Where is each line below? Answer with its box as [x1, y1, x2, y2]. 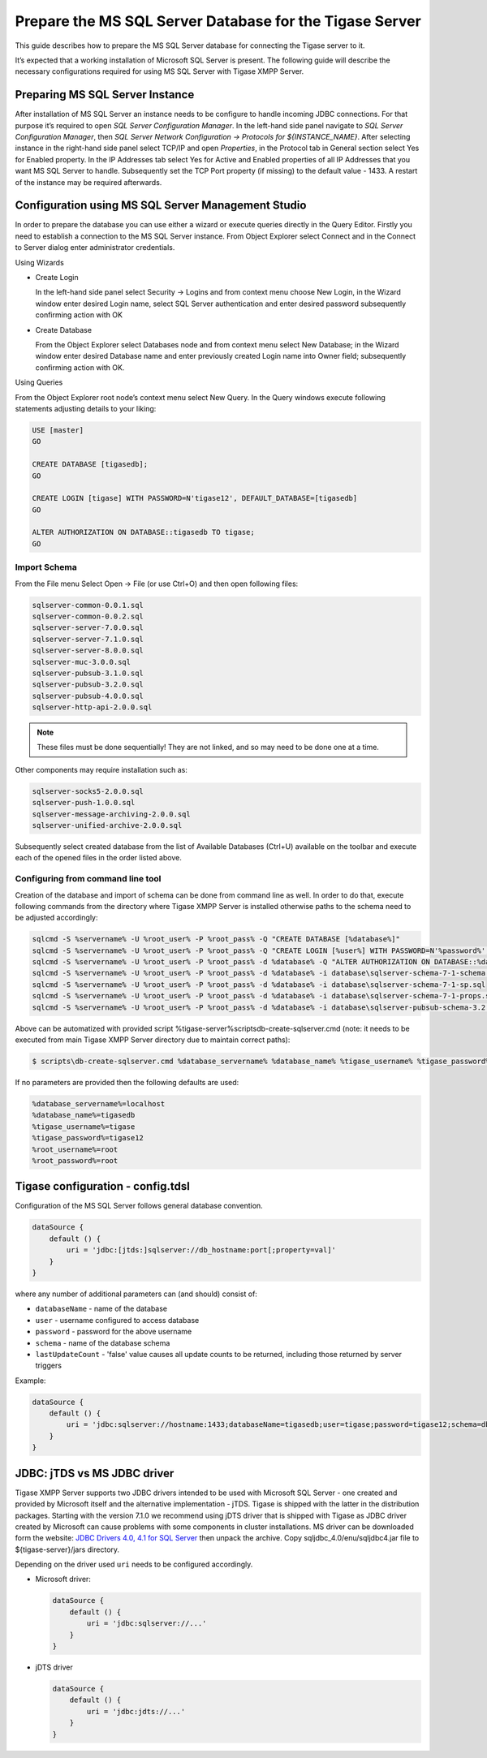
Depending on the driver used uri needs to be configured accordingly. [15, 1559, 253, 1570]
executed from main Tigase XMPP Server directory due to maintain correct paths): [15, 1035, 291, 1045]
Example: [15, 1376, 46, 1385]
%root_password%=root [32, 1156, 119, 1165]
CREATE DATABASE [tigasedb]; [32, 459, 149, 469]
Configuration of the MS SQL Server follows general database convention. [15, 1201, 263, 1211]
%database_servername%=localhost [32, 1099, 166, 1108]
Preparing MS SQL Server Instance [15, 88, 195, 101]
